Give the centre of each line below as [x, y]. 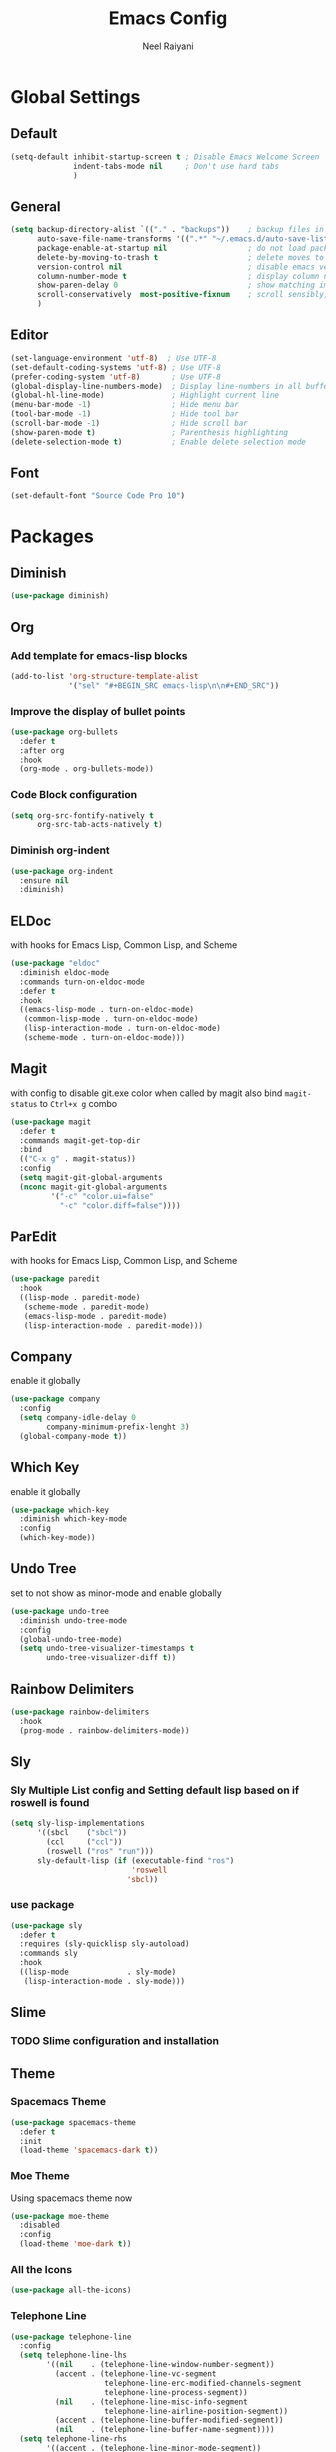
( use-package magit [51, 1122]
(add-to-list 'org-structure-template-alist [104, 676]
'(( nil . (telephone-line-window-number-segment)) [160, 2365]
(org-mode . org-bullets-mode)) [87, 769]
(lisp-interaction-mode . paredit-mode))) [113, 1325]
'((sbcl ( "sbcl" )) [82, 1833]
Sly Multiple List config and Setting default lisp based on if [155, 1790]
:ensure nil [44, 880]
